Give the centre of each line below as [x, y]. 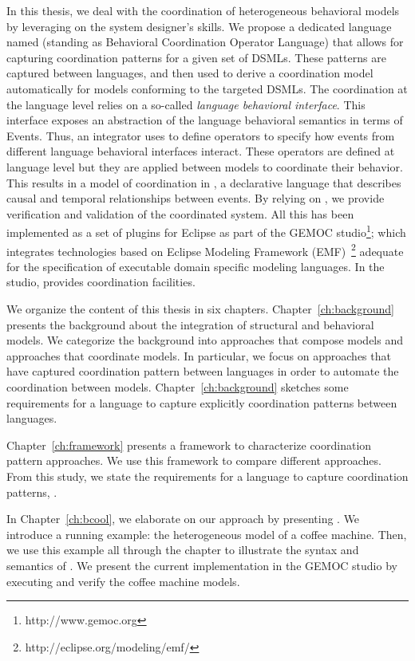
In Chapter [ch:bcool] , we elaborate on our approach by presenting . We [183, 519]
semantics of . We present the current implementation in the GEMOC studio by [202, 565]
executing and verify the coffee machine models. [123, 581]
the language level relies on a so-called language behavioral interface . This [186, 104]
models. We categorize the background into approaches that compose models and [205, 340]
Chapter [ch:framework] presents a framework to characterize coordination [189, 445]
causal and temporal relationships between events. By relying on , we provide [196, 198]
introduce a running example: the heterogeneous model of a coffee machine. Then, [207, 534]
